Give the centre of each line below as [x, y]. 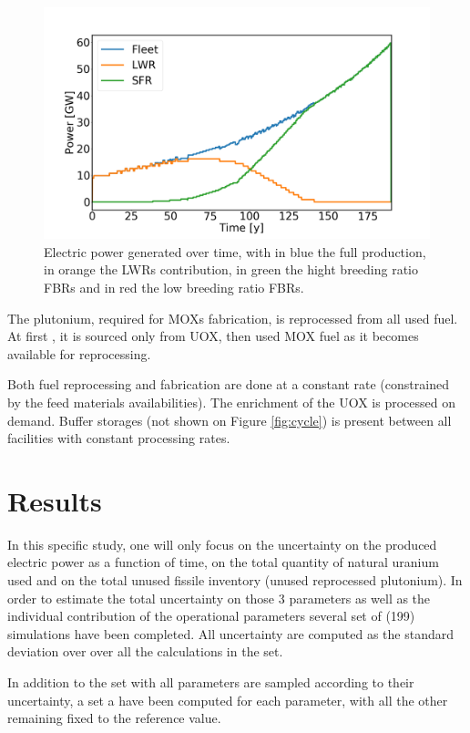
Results [55, 500]
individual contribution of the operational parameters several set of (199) [211, 616]
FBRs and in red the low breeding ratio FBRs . [174, 288]
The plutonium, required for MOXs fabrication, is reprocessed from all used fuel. [233, 318]
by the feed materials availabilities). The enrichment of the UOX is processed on [232, 402]
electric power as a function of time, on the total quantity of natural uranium [223, 562]
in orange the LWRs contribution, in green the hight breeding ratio [231, 269]
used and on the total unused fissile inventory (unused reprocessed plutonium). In [235, 580]
